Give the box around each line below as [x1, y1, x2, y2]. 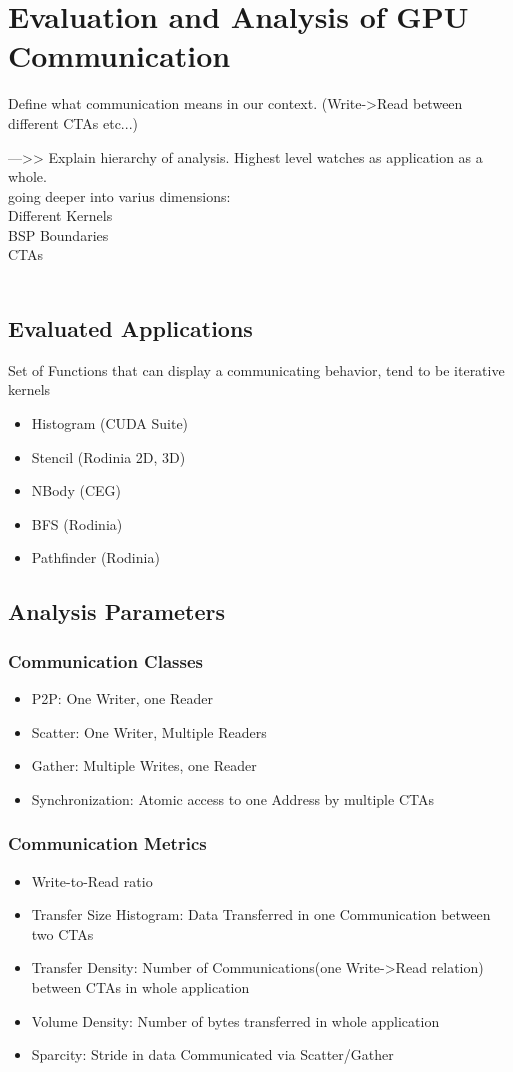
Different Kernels [8, 205, 113, 226]
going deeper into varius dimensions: [8, 185, 231, 206]
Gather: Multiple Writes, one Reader [31, 755, 257, 776]
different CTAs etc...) [8, 112, 138, 133]
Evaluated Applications [8, 313, 253, 344]
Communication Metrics [8, 831, 207, 856]
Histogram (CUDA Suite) [31, 413, 189, 434]
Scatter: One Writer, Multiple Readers [31, 721, 267, 742]
